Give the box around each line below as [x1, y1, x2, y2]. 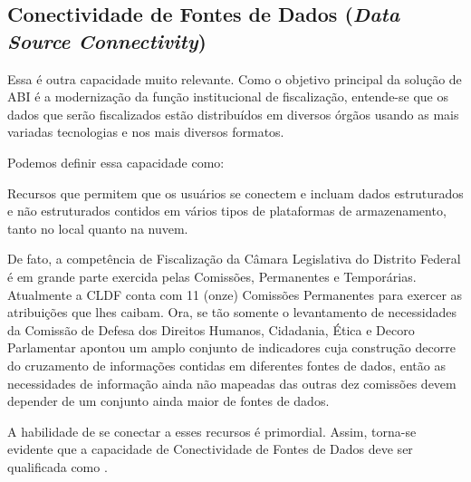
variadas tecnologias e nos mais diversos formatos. [7, 122, 284, 141]
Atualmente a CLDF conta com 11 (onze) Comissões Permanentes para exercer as [7, 284, 463, 304]
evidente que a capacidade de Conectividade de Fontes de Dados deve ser [7, 439, 413, 458]
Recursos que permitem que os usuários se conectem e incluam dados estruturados [7, 183, 464, 202]
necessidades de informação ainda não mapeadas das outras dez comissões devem [7, 373, 457, 392]
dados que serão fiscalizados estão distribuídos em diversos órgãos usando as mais [7, 104, 459, 123]
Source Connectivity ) [7, 26, 207, 54]
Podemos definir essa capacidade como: [7, 152, 225, 171]
